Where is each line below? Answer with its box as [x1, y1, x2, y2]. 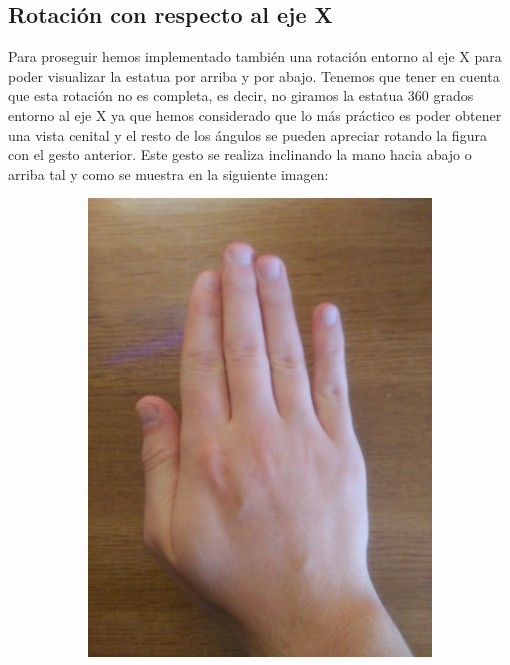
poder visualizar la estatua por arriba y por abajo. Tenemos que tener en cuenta [8, 65, 500, 86]
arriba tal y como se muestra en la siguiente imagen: [8, 163, 329, 184]
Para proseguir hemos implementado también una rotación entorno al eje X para [8, 46, 502, 67]
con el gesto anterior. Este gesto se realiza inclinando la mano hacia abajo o [8, 144, 472, 165]
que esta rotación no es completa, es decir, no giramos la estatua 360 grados [8, 85, 474, 106]
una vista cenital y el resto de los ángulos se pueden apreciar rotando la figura [8, 124, 487, 145]
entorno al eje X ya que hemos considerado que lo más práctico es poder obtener [8, 104, 502, 125]
